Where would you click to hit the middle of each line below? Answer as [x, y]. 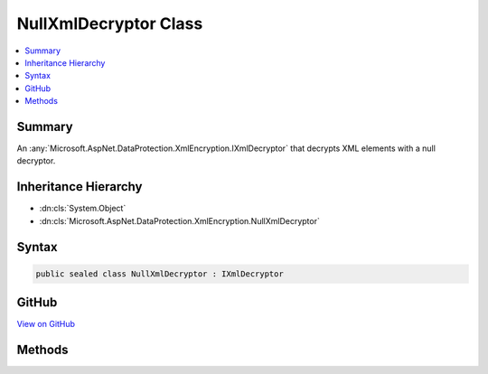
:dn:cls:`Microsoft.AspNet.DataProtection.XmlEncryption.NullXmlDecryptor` [179, 220]
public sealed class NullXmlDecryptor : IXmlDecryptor [160, 274]
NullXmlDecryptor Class [110, 23]
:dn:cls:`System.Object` [83, 209]
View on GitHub [46, 324]
